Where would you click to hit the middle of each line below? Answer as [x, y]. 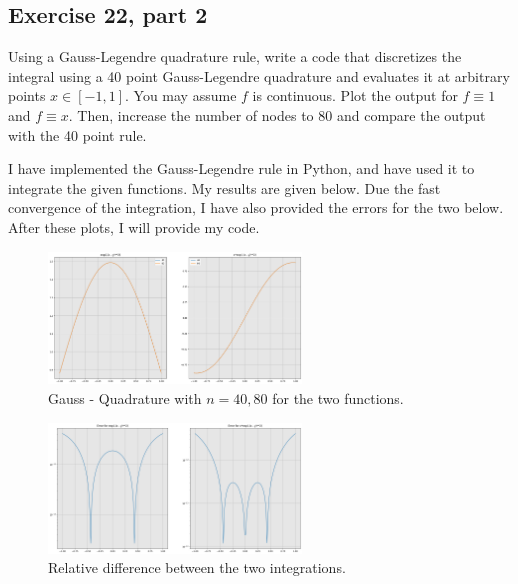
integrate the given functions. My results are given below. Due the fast [224, 187]
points [27, 95]
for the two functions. [338, 397]
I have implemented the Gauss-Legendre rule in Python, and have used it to [241, 168]
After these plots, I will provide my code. [134, 226]
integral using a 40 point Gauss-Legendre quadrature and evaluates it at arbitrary [259, 75]
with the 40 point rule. [77, 134]
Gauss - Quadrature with [125, 397]
